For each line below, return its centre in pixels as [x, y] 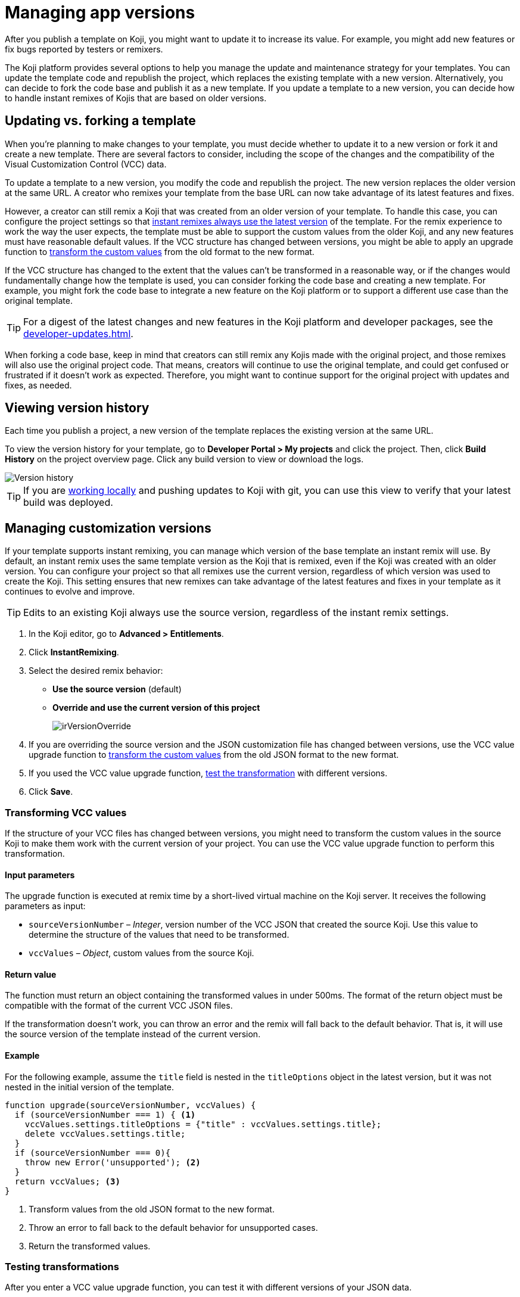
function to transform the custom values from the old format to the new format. [160, 251]
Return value [31, 974]
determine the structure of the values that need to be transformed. [159, 935]
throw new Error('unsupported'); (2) [113, 1162]
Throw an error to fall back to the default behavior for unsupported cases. [173, 1227]
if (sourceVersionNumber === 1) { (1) [105, 1114]
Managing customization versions [108, 528]
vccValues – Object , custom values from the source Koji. [141, 953]
